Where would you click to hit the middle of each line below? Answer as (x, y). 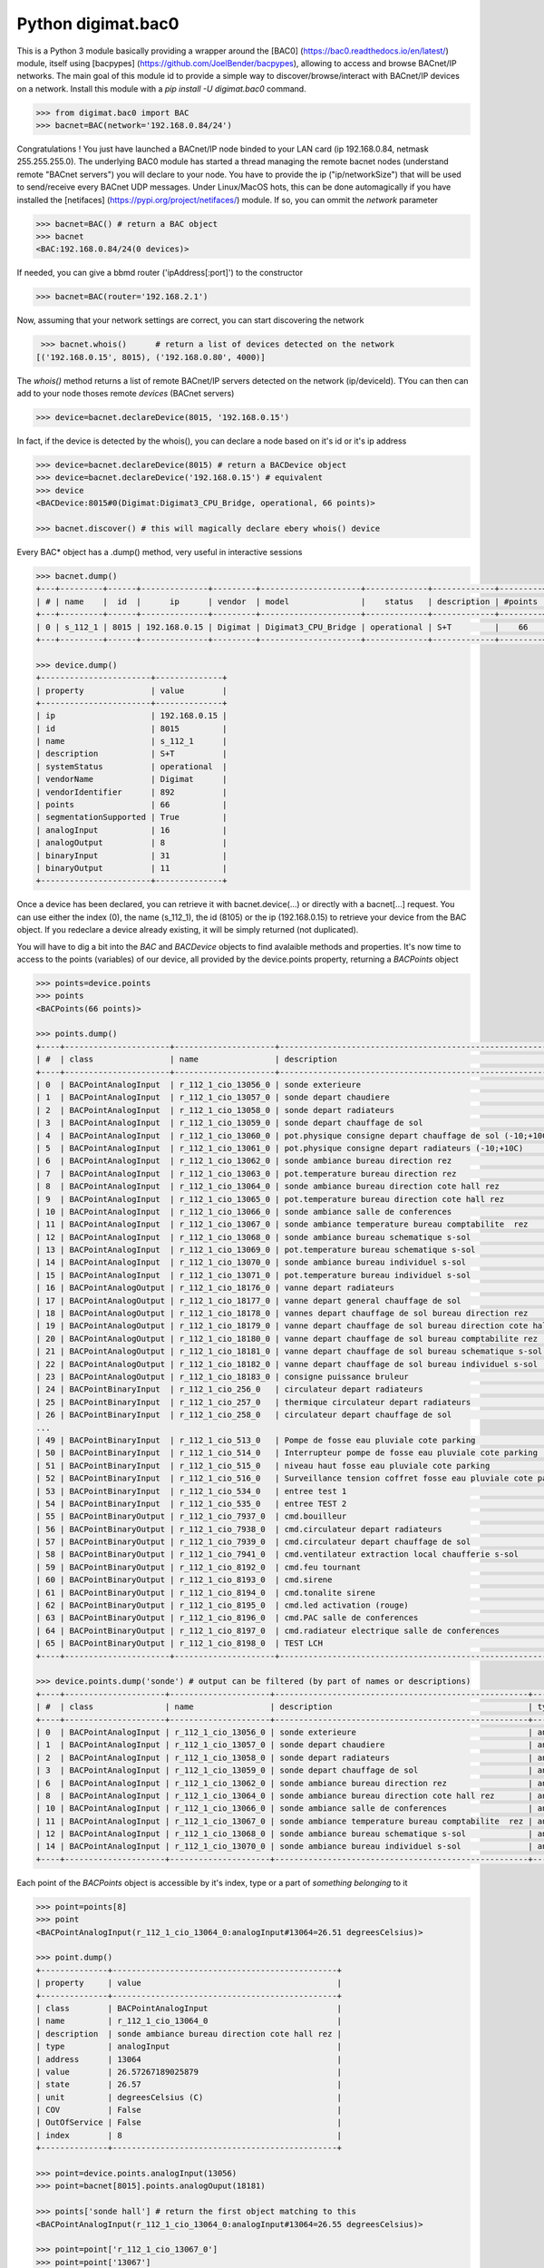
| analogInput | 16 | (131, 830)
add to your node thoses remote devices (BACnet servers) (126, 394)
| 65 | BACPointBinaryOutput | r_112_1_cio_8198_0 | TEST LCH (180, 1643)
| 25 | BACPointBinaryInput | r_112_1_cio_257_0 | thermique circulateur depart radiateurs (253, 1402)
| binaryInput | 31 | (131, 855)
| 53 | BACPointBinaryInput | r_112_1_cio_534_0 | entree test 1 (191, 1491)
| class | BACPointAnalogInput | (189, 2008)
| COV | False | (189, 2110)
